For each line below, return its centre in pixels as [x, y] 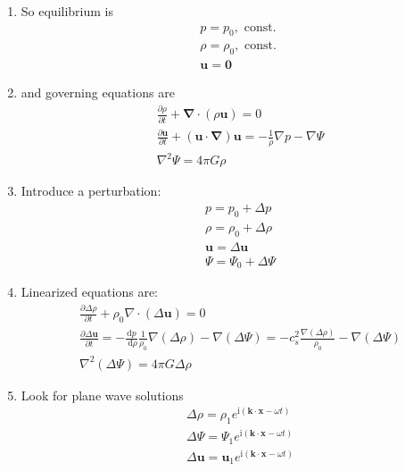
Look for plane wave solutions [102, 395]
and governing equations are [98, 93]
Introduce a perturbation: [91, 191]
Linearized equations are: [89, 292]
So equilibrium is [67, 11]
